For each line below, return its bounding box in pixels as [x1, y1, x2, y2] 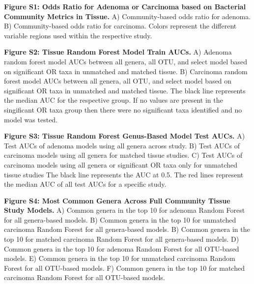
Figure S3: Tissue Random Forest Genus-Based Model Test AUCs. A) [4, 131, 245, 141]
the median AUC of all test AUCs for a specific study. [4, 179, 167, 189]
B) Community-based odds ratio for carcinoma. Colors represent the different [4, 21, 237, 31]
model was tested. [4, 114, 58, 124]
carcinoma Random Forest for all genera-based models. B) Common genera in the [4, 224, 250, 234]
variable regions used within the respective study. [4, 30, 152, 40]
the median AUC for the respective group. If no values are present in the [4, 95, 223, 105]
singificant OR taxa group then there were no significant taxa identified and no [4, 104, 242, 114]
